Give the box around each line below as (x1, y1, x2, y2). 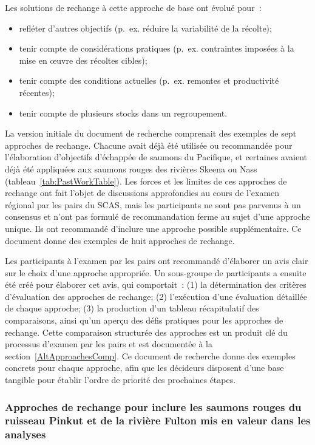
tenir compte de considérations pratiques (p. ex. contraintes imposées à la (19, 42, 294, 55)
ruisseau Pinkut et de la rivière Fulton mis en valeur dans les (5, 413, 311, 428)
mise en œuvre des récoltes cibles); (19, 53, 147, 66)
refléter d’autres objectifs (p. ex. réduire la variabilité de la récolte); (19, 21, 272, 34)
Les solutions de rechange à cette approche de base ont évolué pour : (5, 1, 262, 13)
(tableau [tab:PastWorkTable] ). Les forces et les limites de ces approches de (5, 174, 287, 187)
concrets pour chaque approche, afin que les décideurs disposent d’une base (5, 361, 284, 374)
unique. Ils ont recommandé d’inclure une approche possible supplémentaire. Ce (5, 222, 302, 234)
